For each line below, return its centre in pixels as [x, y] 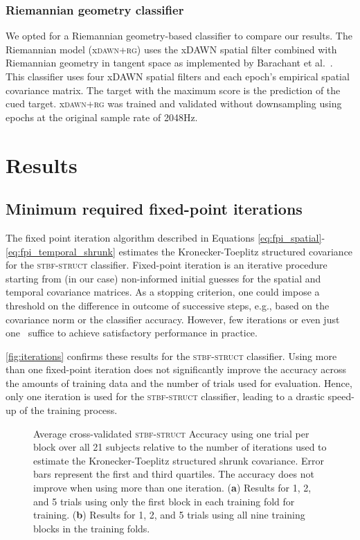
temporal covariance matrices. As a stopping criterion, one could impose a [163, 292]
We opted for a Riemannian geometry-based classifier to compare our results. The [179, 36]
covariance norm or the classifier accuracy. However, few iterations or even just [173, 319]
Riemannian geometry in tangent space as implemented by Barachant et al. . [169, 63]
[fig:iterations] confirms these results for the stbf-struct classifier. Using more [171, 355]
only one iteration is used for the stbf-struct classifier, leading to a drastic [165, 396]
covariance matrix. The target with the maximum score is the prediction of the [173, 90]
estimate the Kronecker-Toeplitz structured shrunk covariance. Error [179, 460]
